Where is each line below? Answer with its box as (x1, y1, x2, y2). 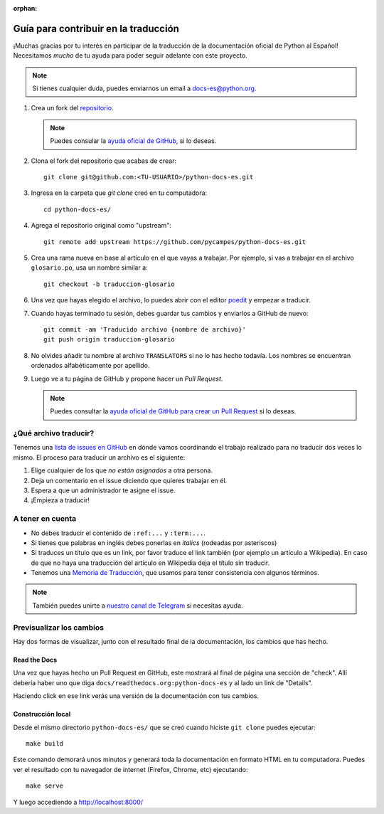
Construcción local (13, 710, 71, 719)
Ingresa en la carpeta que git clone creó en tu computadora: (31, 189, 208, 197)
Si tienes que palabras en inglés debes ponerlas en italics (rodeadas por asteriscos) (31, 538, 277, 547)
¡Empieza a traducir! (31, 496, 90, 504)
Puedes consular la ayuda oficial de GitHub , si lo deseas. (50, 137, 217, 145)
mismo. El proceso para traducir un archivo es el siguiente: (13, 453, 186, 462)
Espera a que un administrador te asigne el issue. (31, 486, 176, 495)
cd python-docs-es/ (43, 205, 112, 213)
